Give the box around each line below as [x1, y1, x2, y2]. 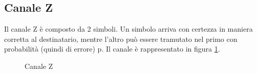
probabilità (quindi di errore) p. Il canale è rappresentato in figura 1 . [4, 43, 220, 54]
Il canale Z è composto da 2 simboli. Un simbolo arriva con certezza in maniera [4, 23, 253, 34]
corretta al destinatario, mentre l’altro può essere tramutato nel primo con [4, 33, 238, 44]
